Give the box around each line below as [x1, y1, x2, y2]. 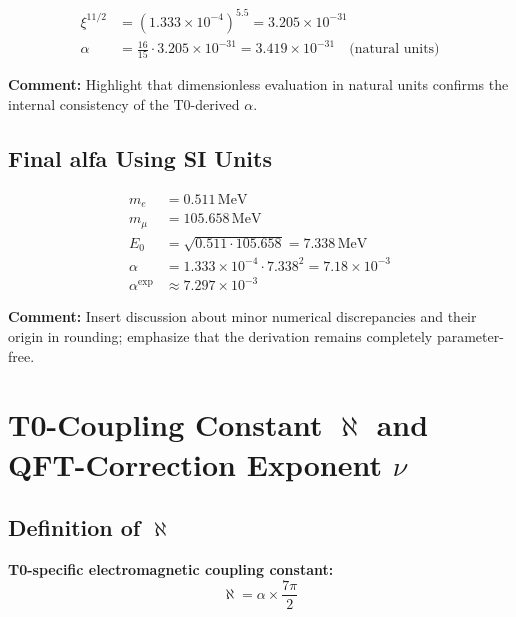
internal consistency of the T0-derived [8, 93, 240, 114]
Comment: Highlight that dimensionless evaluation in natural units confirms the [8, 74, 509, 95]
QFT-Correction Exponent [8, 443, 382, 484]
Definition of [8, 512, 141, 543]
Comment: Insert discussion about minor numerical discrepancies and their [8, 306, 477, 327]
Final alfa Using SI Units [8, 142, 272, 173]
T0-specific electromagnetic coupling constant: [8, 558, 334, 579]
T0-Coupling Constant [8, 404, 323, 445]
